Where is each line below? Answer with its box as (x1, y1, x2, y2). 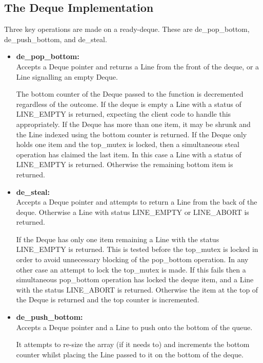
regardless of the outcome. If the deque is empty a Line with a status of (16, 98, 241, 109)
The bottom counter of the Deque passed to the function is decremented (16, 88, 244, 99)
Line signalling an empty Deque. (16, 71, 118, 82)
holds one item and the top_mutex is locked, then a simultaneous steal (16, 139, 239, 150)
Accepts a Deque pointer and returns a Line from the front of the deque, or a (16, 61, 259, 71)
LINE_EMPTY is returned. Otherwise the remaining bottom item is (16, 159, 233, 170)
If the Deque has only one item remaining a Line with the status (16, 233, 219, 244)
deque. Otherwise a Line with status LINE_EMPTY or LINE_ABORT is (16, 206, 249, 217)
